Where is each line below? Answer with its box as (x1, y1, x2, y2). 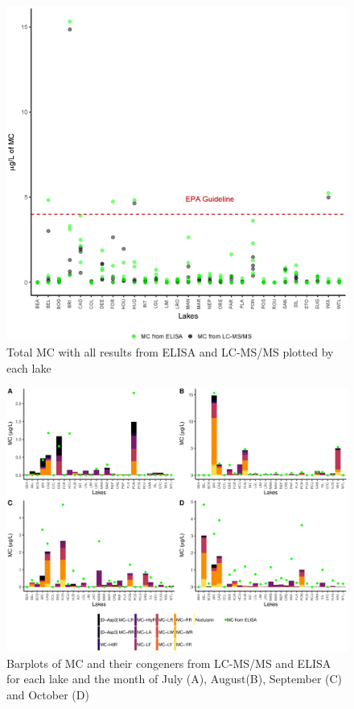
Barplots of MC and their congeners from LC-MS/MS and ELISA (6, 654, 331, 671)
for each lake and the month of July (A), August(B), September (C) (6, 670, 343, 687)
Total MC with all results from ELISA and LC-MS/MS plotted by (6, 344, 334, 361)
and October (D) (6, 686, 89, 703)
